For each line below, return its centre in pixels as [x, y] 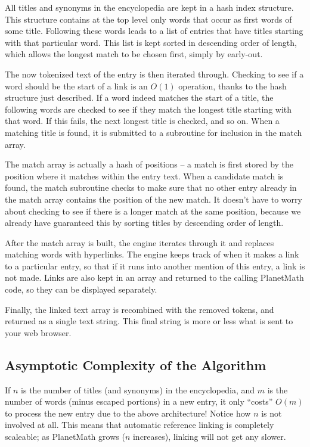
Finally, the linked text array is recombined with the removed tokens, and [139, 309]
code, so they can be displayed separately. [81, 289]
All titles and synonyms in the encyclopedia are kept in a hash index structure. [149, 7]
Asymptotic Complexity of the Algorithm [136, 364]
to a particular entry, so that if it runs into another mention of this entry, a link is [155, 266]
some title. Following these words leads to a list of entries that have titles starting [154, 31]
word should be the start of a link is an [76, 86]
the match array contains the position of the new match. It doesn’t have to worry [154, 199]
